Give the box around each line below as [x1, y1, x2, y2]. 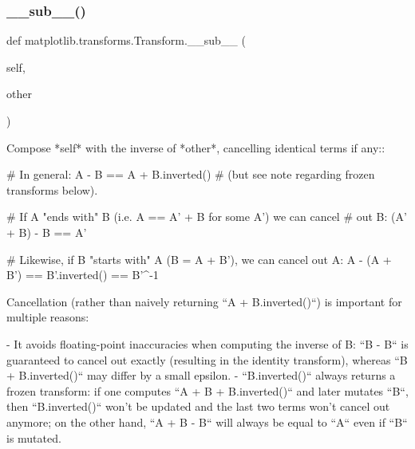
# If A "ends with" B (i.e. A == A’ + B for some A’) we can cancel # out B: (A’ [6, 208, 407, 225]
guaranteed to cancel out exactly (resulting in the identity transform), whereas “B [6, 351, 408, 368]
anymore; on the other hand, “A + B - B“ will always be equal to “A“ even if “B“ [6, 413, 408, 430]
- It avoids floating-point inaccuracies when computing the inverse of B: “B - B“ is [6, 335, 409, 352]
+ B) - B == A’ [6, 223, 87, 240]
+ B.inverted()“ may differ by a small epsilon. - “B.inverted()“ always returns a [6, 367, 396, 384]
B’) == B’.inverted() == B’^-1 [6, 266, 159, 283]
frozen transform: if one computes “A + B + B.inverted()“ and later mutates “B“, [6, 382, 409, 399]
